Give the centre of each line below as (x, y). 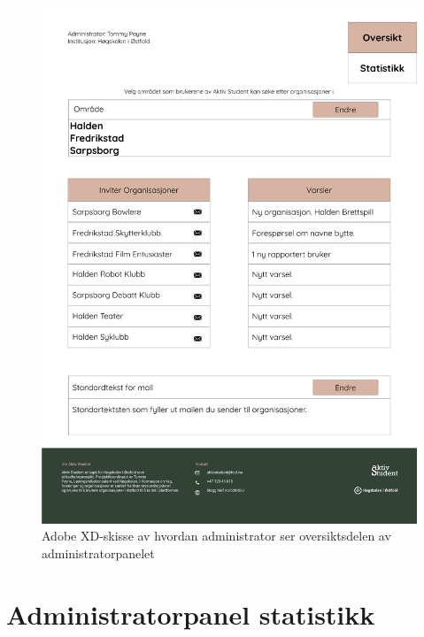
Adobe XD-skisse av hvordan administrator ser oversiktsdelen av (216, 536)
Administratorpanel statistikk (191, 614)
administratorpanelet (98, 553)
